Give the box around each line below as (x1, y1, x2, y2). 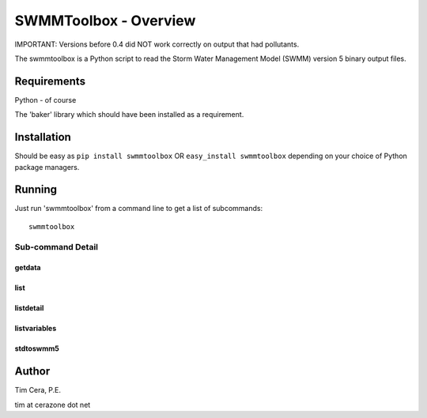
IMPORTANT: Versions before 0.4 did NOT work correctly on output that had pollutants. (14, 40, 300, 49)
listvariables (14, 324, 57, 333)
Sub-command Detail (14, 241, 99, 252)
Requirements (14, 74, 86, 88)
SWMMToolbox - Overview (14, 12, 196, 29)
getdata (14, 263, 41, 273)
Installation (14, 130, 71, 144)
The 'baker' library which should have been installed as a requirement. (14, 110, 244, 119)
